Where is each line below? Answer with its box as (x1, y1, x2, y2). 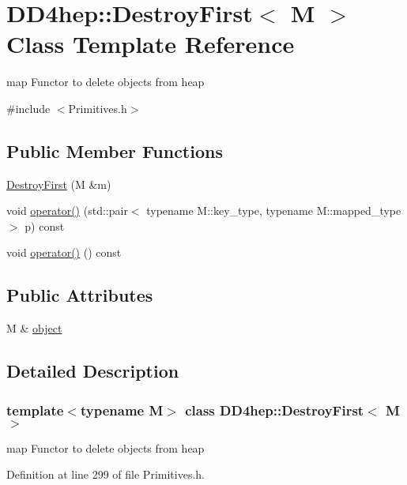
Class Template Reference (6, 28, 295, 60)
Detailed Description (6, 359, 179, 383)
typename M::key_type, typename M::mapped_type (146, 202, 401, 219)
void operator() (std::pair (6, 202, 128, 219)
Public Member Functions (6, 138, 223, 163)
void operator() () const (6, 244, 122, 261)
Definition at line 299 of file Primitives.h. (6, 466, 205, 483)
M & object (6, 320, 62, 336)
